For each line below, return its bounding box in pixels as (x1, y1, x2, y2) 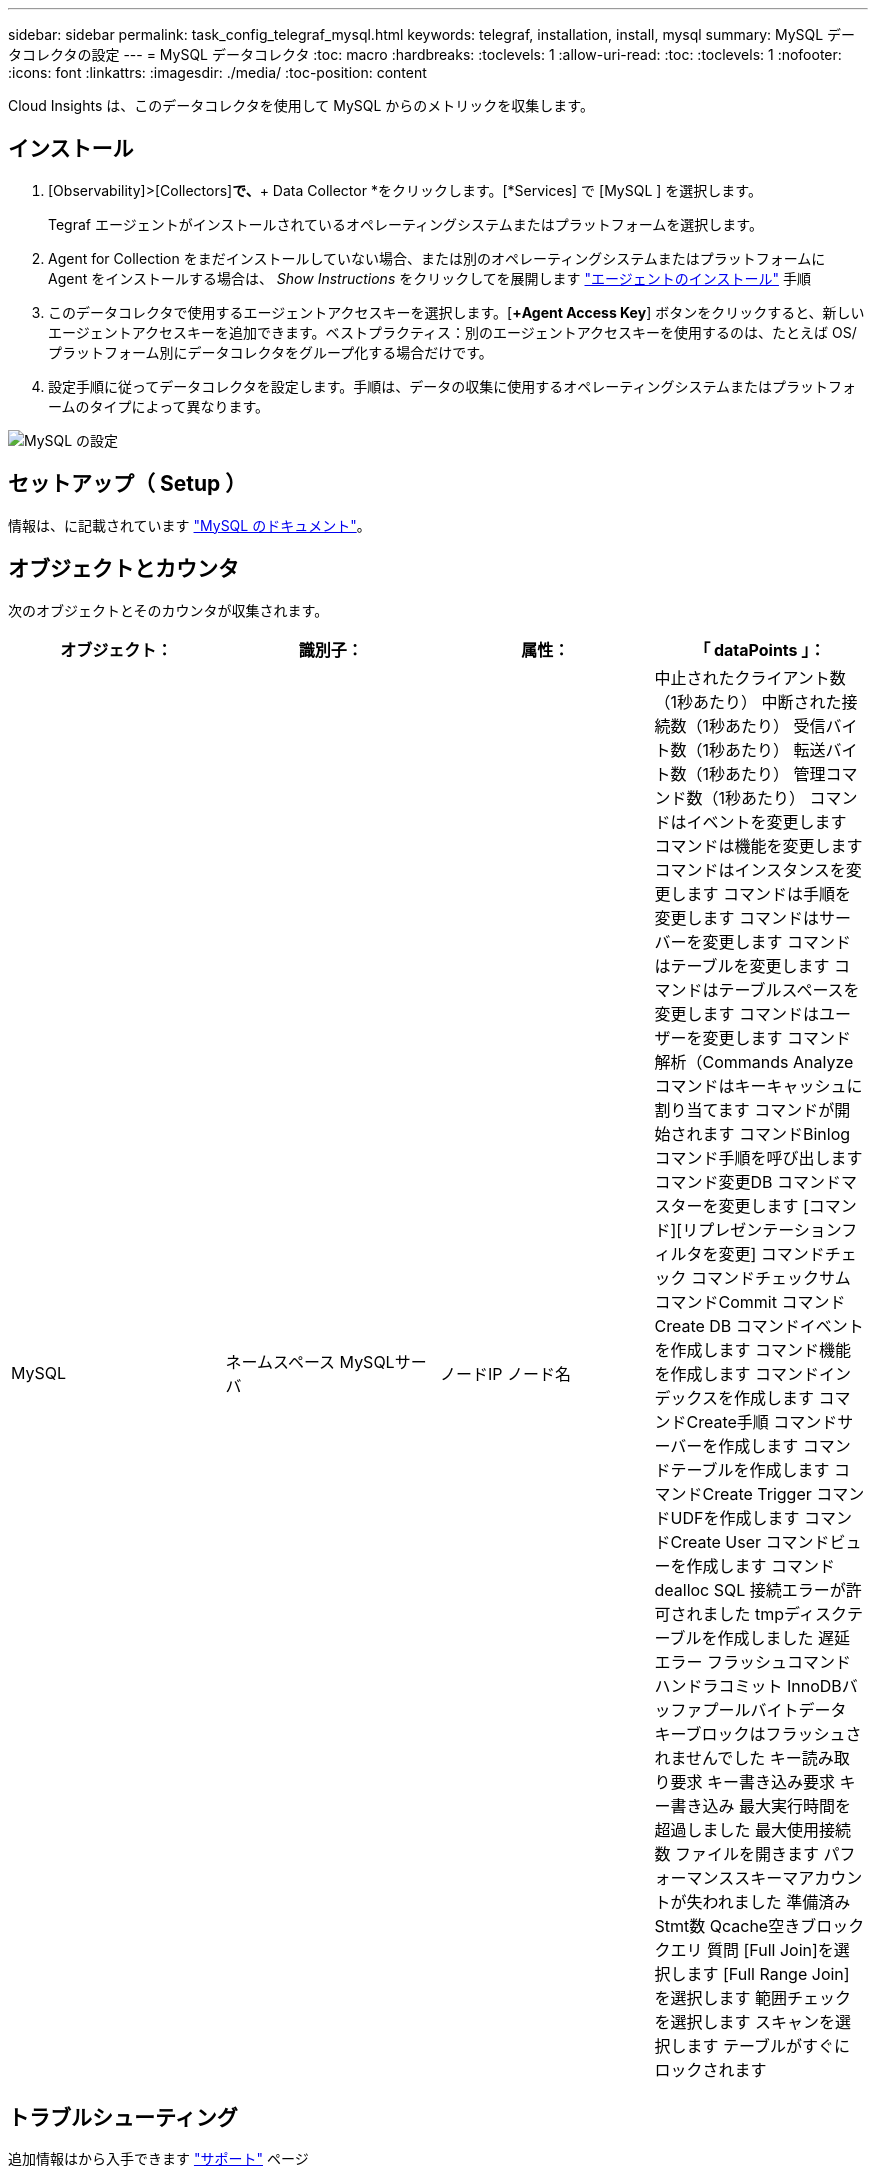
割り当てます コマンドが (654, 1099, 835, 1120)
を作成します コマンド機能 (654, 1339, 852, 1360)
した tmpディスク (718, 1603, 847, 1624)
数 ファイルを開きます (654, 1843, 820, 1864)
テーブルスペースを (718, 979, 860, 1000)
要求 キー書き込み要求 (670, 1771, 836, 1792)
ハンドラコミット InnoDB (654, 1675, 842, 1696)
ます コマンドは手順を (686, 883, 852, 904)
